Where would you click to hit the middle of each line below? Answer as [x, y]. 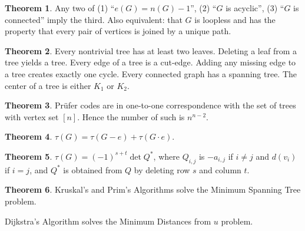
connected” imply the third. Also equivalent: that [94, 19]
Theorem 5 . [29, 156]
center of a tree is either [48, 85]
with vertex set [32, 116]
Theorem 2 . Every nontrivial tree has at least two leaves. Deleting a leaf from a [151, 50]
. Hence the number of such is [131, 116]
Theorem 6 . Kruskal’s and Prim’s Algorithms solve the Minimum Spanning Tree [153, 189]
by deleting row [162, 169]
